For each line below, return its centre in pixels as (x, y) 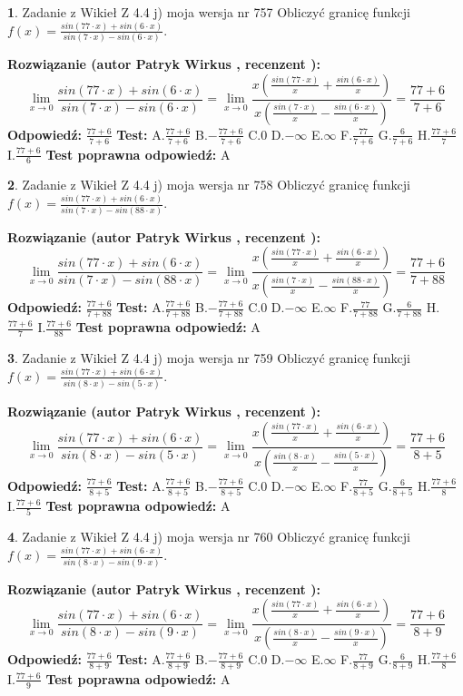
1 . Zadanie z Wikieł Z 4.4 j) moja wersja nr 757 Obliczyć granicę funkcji (209, 12)
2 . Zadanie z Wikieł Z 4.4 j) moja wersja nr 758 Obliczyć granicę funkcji (209, 185)
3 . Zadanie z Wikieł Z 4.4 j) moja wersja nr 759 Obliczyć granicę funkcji (209, 357)
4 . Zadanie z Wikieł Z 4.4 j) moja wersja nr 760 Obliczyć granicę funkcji (209, 537)
